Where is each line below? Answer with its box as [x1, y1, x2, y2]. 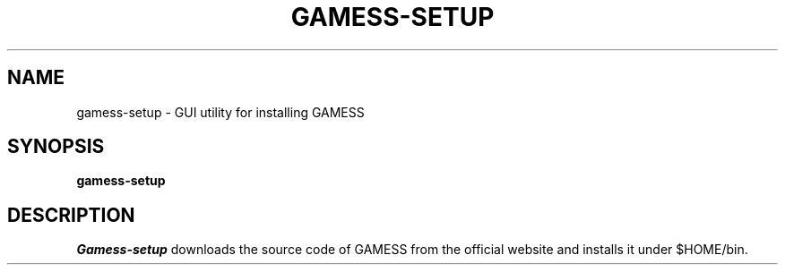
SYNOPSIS [7, 135, 105, 158]
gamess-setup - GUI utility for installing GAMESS [76, 104, 365, 120]
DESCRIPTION [7, 203, 135, 226]
